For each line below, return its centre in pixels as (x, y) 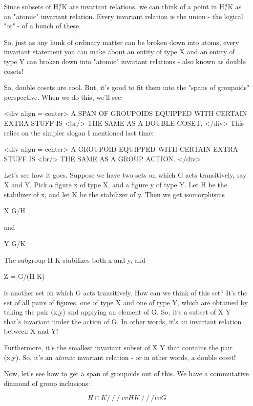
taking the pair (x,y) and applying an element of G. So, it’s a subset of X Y (117, 312)
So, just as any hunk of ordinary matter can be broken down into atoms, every (122, 42)
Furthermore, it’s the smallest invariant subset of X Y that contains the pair (118, 348)
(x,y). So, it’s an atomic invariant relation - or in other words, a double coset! (120, 357)
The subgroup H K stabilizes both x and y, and (75, 259)
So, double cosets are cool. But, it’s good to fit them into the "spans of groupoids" (127, 87)
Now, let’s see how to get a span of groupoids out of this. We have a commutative (126, 373)
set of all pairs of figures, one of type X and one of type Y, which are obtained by (126, 302)
